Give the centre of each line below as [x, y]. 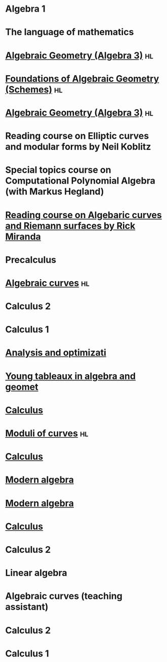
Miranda [23, 236]
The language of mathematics [70, 32]
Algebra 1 [25, 9]
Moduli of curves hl [47, 433]
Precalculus [31, 260]
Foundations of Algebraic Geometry [82, 79]
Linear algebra [36, 573]
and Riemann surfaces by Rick [70, 225]
